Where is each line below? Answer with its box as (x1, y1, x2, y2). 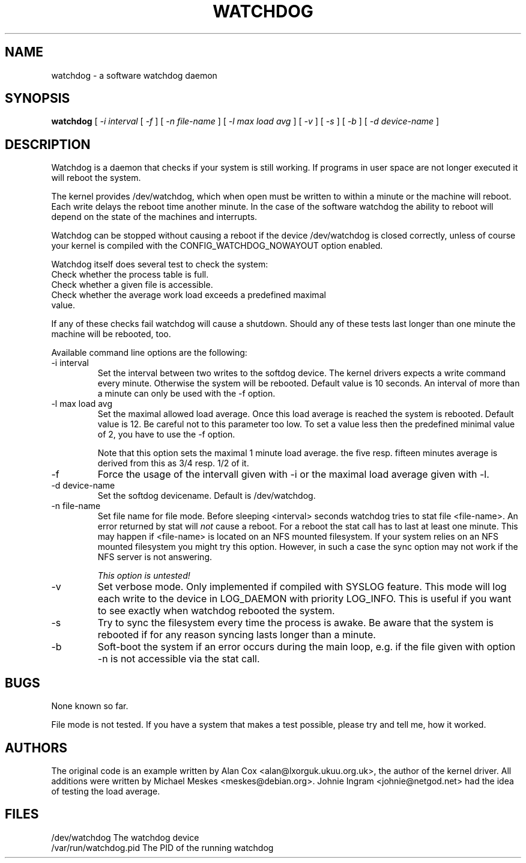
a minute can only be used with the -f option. (97, 388, 276, 399)
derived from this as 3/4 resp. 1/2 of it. (97, 458, 249, 469)
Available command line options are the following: (51, 347, 247, 358)
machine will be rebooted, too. (51, 329, 171, 340)
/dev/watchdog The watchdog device (51, 832, 199, 843)
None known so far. (51, 701, 128, 712)
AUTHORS (5, 740, 68, 755)
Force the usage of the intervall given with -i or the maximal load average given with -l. (97, 468, 489, 481)
